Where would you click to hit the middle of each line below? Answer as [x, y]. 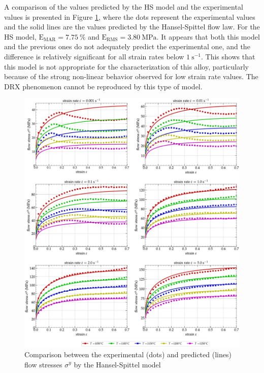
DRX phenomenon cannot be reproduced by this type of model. [103, 86]
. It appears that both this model [208, 36]
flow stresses [43, 364]
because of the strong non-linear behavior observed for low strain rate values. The [131, 76]
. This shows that [228, 56]
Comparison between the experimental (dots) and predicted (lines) [128, 354]
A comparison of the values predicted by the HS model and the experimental [124, 7]
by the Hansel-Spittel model [117, 364]
